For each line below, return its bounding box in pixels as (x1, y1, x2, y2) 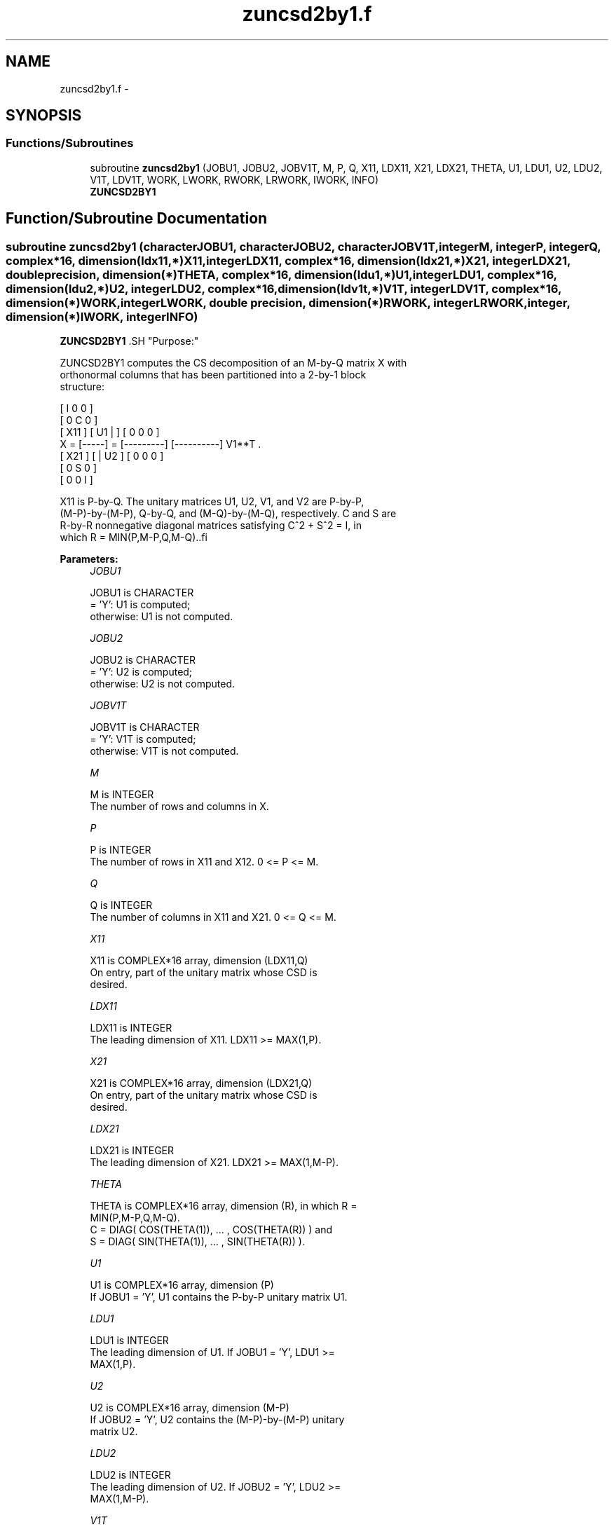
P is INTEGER (90, 844, 151, 856)
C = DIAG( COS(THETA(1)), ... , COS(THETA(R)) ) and (90, 1224, 333, 1236)
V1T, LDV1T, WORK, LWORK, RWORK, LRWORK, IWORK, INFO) (90, 173, 379, 186)
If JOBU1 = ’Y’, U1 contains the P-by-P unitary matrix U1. (90, 1291, 348, 1303)
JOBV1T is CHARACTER (90, 721, 200, 734)
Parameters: (60, 553, 118, 566)
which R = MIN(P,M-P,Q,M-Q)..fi (60, 531, 207, 544)
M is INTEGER (90, 788, 154, 801)
